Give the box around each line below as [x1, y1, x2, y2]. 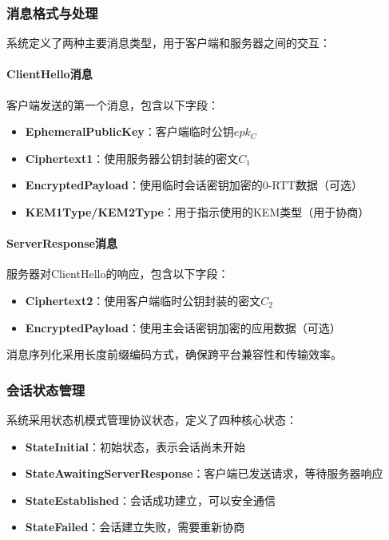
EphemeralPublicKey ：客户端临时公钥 [25, 123, 234, 140]
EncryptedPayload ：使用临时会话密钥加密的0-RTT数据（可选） [25, 177, 363, 193]
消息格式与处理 [6, 2, 98, 22]
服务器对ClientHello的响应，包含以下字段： [6, 265, 229, 282]
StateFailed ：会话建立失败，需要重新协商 [25, 518, 245, 535]
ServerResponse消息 [6, 235, 117, 252]
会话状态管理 [6, 379, 85, 399]
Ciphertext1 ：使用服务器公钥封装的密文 [25, 149, 239, 166]
